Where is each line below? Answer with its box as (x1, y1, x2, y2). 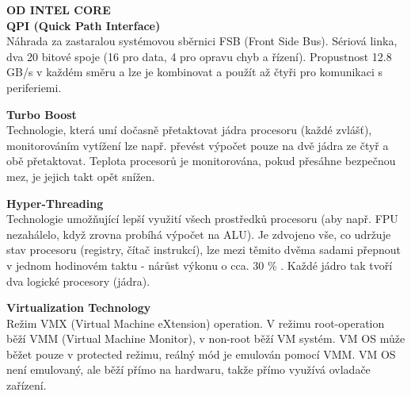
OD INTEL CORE (6, 2, 111, 17)
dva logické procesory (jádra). (6, 272, 150, 289)
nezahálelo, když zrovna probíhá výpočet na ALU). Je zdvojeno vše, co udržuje (6, 225, 391, 242)
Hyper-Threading (6, 194, 104, 211)
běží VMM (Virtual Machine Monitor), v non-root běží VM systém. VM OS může (6, 330, 405, 347)
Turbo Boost (6, 106, 77, 122)
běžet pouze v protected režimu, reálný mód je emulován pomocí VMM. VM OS (6, 345, 396, 362)
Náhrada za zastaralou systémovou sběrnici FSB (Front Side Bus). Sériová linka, (6, 33, 398, 49)
